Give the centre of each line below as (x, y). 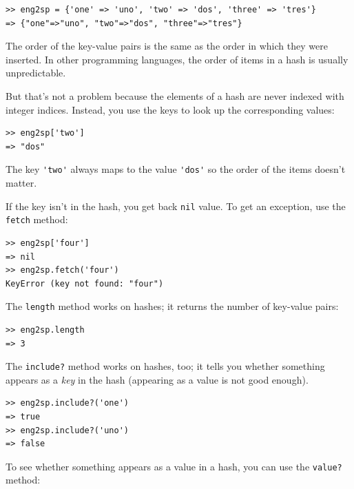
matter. (21, 183)
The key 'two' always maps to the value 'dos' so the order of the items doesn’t (176, 169)
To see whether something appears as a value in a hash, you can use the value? (174, 466)
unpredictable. (36, 73)
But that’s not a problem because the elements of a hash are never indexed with (175, 95)
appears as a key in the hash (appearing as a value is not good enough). (157, 379)
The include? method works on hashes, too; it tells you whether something (165, 366)
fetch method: (37, 219)
